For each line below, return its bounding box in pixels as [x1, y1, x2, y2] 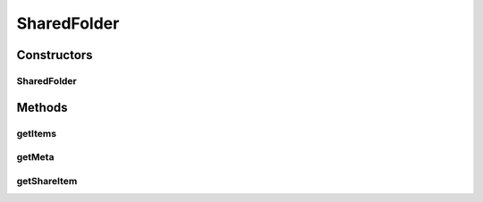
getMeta [16, 151, 55, 164]
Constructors [16, 47, 93, 63]
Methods [16, 99, 68, 115]
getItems [16, 127, 57, 139]
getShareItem [16, 174, 78, 187]
